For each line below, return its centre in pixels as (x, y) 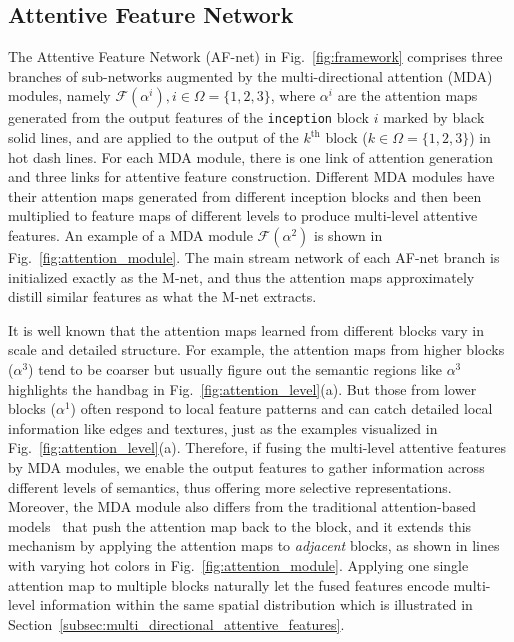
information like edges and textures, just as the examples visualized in (223, 427)
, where (293, 95)
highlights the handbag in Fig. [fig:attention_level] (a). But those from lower (242, 388)
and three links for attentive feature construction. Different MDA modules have (251, 176)
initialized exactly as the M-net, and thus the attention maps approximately (241, 276)
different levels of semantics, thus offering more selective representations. (230, 486)
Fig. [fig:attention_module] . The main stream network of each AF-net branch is (254, 257)
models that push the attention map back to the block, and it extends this (240, 525)
